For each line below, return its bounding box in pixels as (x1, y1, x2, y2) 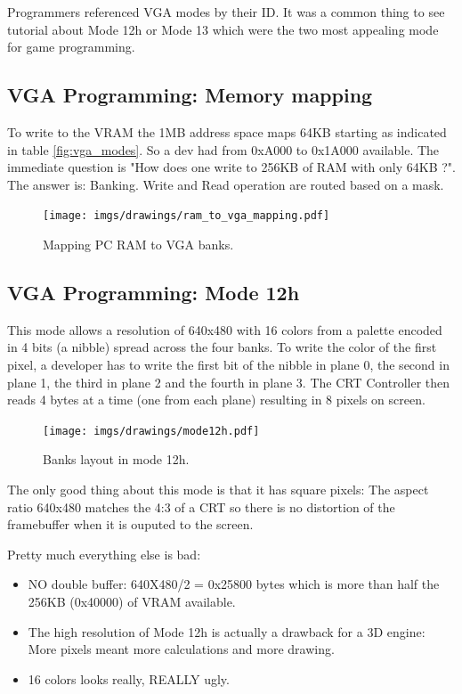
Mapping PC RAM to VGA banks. (43, 235, 234, 254)
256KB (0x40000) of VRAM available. (28, 592, 236, 610)
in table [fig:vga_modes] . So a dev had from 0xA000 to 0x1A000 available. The (7, 140, 440, 159)
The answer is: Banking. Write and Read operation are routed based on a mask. (7, 175, 444, 193)
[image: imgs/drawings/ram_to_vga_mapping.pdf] (43, 209, 330, 223)
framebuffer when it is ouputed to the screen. (7, 515, 254, 534)
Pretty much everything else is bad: (7, 544, 201, 563)
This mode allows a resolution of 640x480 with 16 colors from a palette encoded (7, 320, 442, 339)
